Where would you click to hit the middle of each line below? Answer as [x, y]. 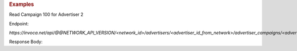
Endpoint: [19, 24]
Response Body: [26, 42]
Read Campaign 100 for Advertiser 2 [46, 14]
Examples [22, 4]
